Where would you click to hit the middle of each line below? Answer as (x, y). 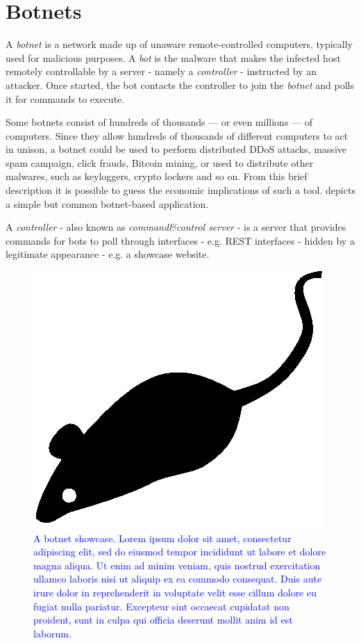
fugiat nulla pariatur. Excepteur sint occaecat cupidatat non (161, 606)
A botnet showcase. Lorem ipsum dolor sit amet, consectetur (162, 538)
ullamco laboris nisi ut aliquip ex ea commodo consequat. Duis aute (178, 579)
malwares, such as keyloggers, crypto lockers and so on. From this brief (157, 176)
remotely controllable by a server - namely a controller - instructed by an (161, 71)
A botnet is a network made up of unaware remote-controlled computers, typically (179, 44)
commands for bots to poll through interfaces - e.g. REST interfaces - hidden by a (180, 240)
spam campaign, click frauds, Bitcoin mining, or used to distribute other (160, 162)
